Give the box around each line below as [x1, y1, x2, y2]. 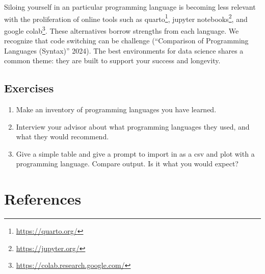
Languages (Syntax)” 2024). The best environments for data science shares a [4, 45, 244, 56]
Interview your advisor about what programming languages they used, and [16, 121, 250, 132]
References [4, 188, 82, 209]
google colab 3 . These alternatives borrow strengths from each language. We [4, 23, 239, 36]
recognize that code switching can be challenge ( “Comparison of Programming [4, 35, 249, 46]
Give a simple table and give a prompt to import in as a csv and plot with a [16, 148, 255, 159]
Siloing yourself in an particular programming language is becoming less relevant [4, 2, 256, 12]
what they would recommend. [16, 131, 109, 142]
